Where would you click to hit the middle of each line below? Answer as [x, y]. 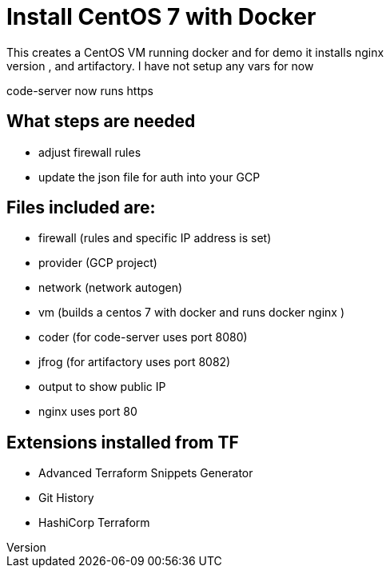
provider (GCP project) [98, 263]
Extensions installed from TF [123, 442]
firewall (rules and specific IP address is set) [155, 238]
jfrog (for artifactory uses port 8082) [135, 362]
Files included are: [81, 208]
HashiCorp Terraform [94, 523]
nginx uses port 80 [88, 412]
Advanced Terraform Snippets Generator [146, 473]
